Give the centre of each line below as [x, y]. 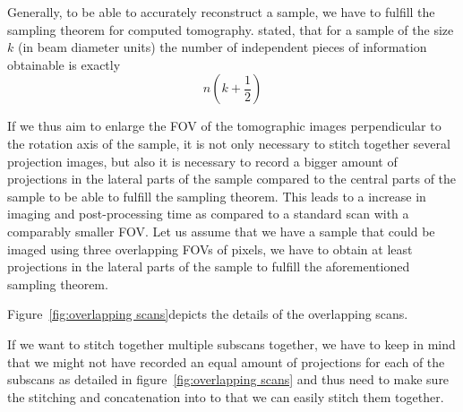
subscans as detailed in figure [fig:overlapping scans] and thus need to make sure [228, 379]
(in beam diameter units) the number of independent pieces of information [222, 47]
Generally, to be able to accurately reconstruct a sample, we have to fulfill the [221, 12]
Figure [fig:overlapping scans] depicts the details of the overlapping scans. [208, 314]
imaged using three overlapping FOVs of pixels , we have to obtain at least [210, 249]
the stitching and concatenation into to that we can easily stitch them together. [226, 396]
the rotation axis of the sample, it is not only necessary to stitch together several [229, 143]
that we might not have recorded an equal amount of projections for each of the [226, 361]
